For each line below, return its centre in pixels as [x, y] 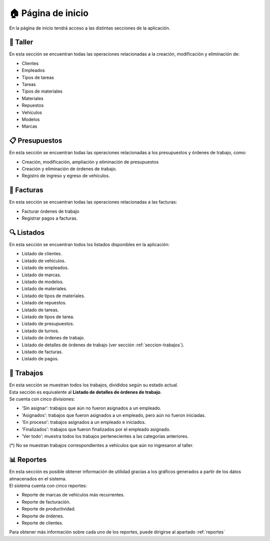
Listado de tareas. [40, 310]
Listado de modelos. [43, 282]
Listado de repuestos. [44, 303]
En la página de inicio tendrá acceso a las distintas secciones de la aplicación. [90, 28]
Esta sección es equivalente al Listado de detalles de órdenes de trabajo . [85, 392]
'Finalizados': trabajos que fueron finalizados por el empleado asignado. [96, 429]
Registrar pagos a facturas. [50, 218]
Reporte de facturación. [46, 502]
